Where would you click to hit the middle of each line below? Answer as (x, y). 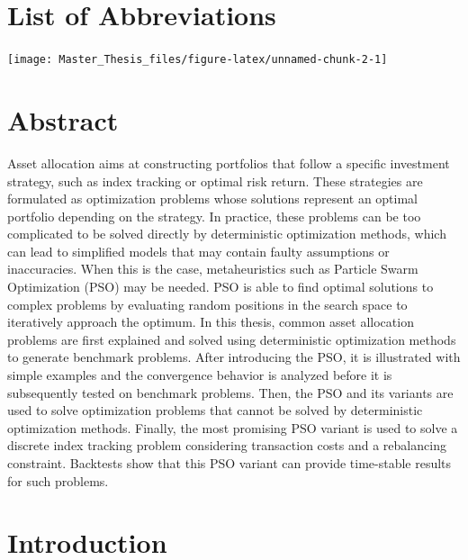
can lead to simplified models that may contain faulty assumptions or (198, 251)
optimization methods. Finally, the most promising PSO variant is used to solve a (233, 427)
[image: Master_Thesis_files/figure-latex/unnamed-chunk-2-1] (198, 60)
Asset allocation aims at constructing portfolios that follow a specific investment (229, 163)
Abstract (63, 119)
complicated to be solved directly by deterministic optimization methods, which (227, 234)
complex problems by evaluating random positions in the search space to (207, 304)
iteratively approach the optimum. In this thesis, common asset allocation (211, 322)
